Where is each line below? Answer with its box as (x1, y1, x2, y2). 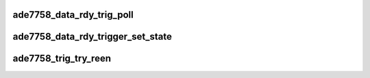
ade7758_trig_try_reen (12, 53, 111, 64)
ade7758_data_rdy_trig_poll (12, 9, 134, 21)
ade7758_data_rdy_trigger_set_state (12, 31, 173, 42)
